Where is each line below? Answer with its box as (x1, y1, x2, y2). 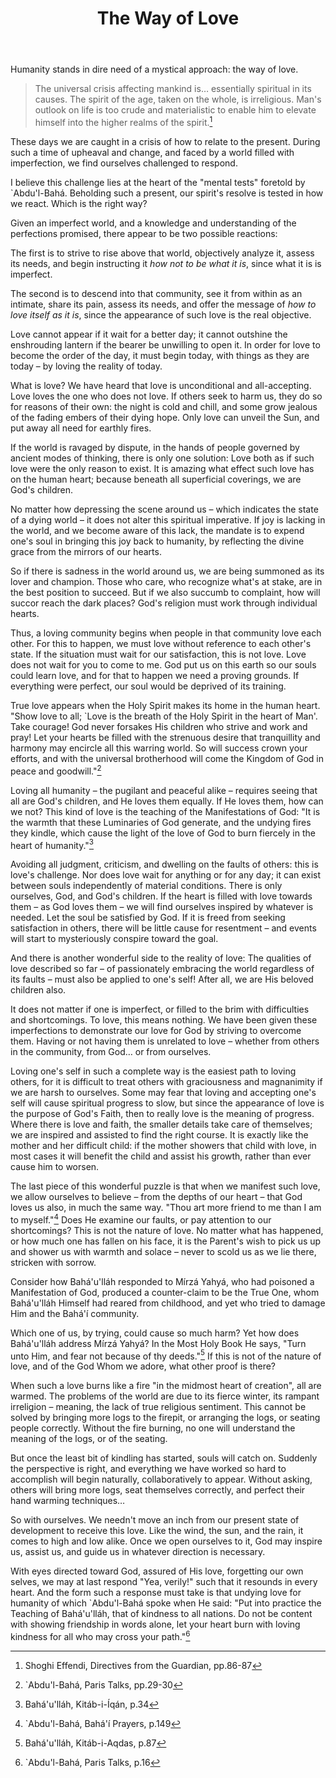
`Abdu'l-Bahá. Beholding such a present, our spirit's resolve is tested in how (10, 187, 324, 199)
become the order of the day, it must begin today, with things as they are (10, 349, 310, 361)
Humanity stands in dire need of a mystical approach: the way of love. (10, 63, 299, 76)
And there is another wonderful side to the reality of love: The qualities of (10, 952, 312, 964)
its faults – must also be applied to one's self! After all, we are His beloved (10, 973, 314, 986)
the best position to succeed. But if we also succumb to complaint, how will (10, 586, 321, 598)
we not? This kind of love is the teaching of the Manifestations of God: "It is (10, 805, 321, 817)
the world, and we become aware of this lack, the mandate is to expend (10, 524, 305, 536)
